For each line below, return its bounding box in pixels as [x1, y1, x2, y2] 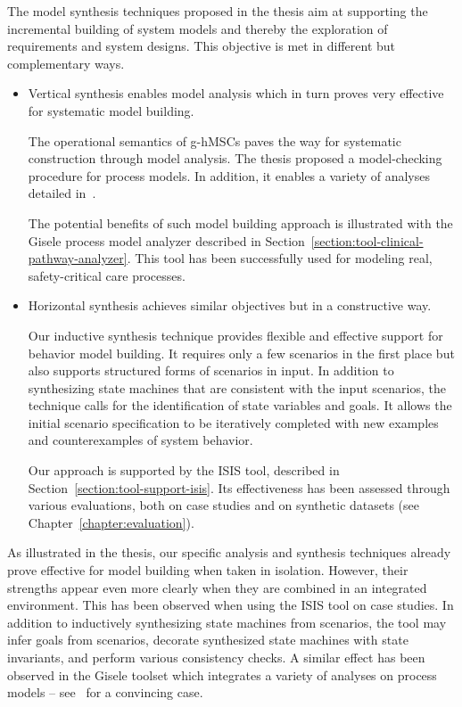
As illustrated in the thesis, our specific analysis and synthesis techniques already [7, 543, 451, 562]
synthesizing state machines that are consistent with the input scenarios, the [28, 378, 446, 397]
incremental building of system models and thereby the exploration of [7, 19, 388, 37]
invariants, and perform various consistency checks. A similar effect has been [7, 648, 425, 666]
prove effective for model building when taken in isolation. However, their [7, 561, 408, 580]
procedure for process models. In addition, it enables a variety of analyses [28, 166, 431, 185]
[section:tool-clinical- [310, 231, 424, 250]
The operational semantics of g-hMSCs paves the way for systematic [28, 131, 401, 150]
